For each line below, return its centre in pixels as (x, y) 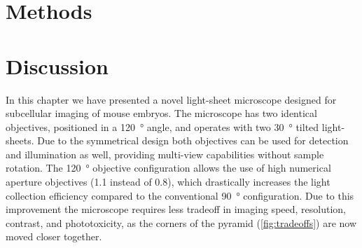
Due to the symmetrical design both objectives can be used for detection (193, 140)
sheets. (20, 140)
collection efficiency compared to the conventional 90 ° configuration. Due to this (180, 195)
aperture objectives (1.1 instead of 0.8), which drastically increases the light (168, 182)
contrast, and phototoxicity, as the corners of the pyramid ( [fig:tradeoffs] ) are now (181, 222)
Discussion (57, 66)
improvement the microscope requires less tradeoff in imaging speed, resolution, (176, 209)
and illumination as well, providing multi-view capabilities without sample (165, 154)
